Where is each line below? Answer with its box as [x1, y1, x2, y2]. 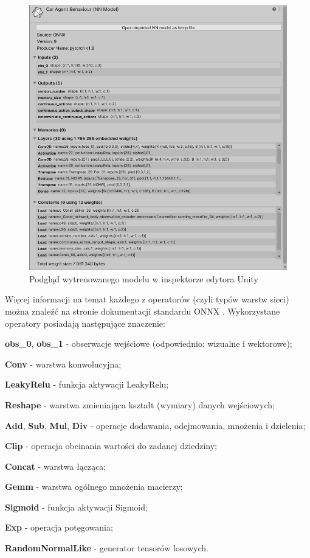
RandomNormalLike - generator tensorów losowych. [5, 542, 208, 554]
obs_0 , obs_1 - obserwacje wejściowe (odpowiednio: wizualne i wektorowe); [5, 337, 292, 350]
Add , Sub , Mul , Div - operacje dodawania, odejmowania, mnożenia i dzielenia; [5, 419, 306, 431]
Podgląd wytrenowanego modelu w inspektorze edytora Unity [29, 272, 258, 285]
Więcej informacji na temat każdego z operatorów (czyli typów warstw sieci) [5, 293, 289, 305]
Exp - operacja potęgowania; [5, 521, 113, 534]
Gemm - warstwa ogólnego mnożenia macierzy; [5, 480, 183, 493]
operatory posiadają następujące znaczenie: [5, 316, 165, 329]
